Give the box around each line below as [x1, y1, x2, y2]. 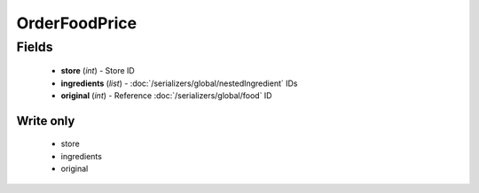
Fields [16, 39, 53, 55]
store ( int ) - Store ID [60, 66, 135, 76]
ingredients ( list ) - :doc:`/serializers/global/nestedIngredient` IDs [60, 78, 298, 89]
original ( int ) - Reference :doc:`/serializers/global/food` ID [60, 89, 272, 101]
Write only [16, 113, 75, 128]
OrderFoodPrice [16, 13, 137, 33]
